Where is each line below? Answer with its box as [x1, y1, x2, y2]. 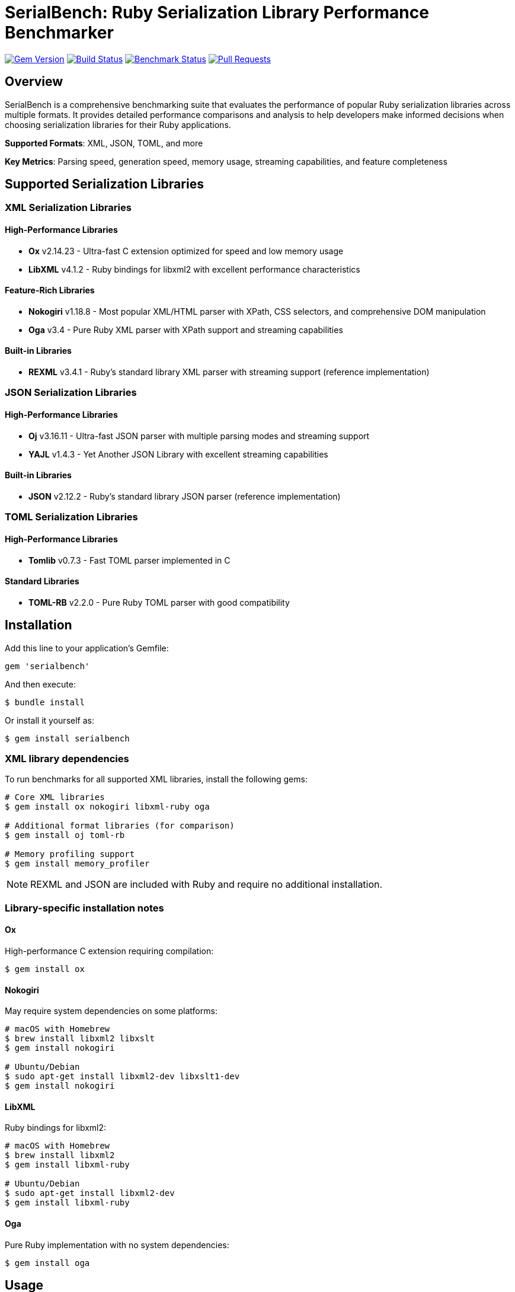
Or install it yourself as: [5, 715, 94, 725]
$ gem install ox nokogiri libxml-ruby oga [5, 802, 210, 812]
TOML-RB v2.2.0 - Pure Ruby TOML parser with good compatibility [28, 597, 290, 607]
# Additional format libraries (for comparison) [5, 821, 235, 831]
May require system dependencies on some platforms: [5, 1006, 217, 1016]
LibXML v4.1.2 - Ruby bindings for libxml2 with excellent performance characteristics [28, 264, 360, 274]
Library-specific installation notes [5, 901, 164, 914]
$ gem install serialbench [5, 733, 130, 743]
